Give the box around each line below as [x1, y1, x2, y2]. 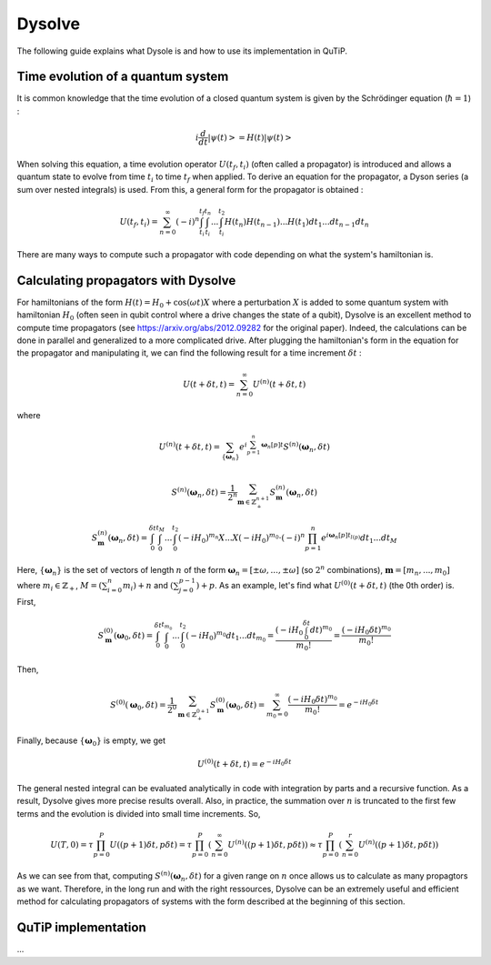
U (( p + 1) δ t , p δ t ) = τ [109, 839, 193, 849]
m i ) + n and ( [123, 579, 174, 593]
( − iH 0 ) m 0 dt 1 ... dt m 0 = [185, 628, 275, 644]
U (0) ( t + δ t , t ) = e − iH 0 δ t [196, 758, 292, 769]
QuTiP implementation [16, 920, 146, 936]
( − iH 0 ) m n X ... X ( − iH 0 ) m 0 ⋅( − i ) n [177, 531, 306, 545]
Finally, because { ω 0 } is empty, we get [16, 735, 166, 749]
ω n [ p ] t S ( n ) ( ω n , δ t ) [260, 439, 331, 455]
